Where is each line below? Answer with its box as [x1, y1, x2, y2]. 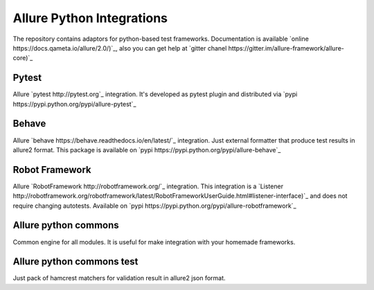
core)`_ [12, 54, 33, 62]
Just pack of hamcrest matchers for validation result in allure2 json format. [12, 274, 226, 282]
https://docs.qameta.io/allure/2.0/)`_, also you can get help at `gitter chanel [12, 44, 227, 52]
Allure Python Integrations [12, 10, 168, 26]
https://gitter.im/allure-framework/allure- [228, 44, 344, 52]
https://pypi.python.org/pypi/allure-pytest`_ [12, 100, 136, 108]
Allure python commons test [12, 256, 139, 268]
